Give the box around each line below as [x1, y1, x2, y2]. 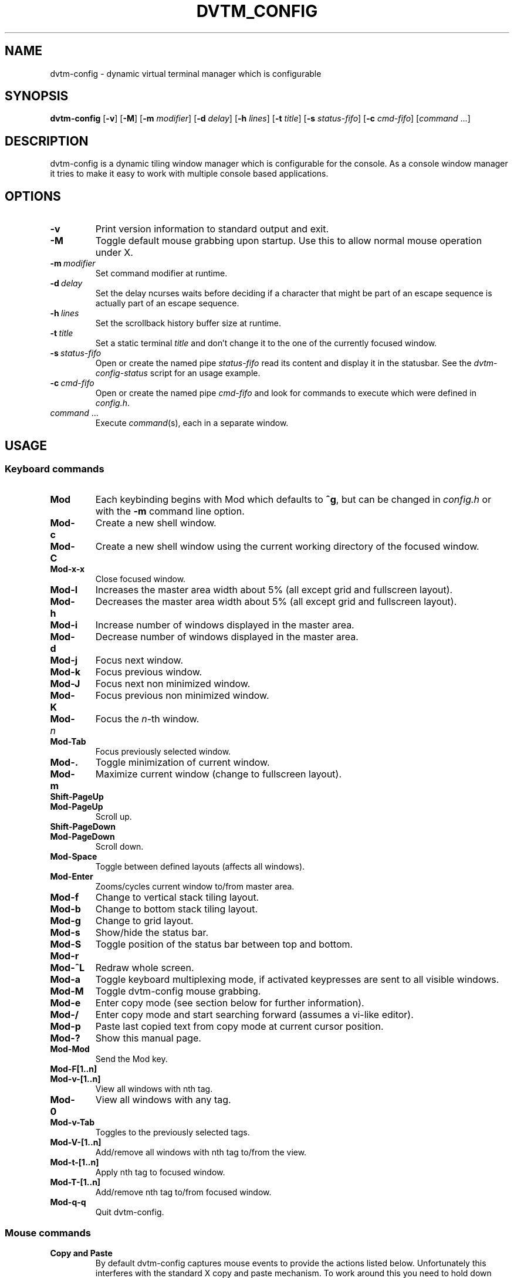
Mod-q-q [50, 1197, 86, 1208]
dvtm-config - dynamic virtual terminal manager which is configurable [50, 68, 322, 79]
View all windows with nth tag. [95, 1084, 213, 1094]
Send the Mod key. [95, 1054, 168, 1064]
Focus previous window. [95, 666, 202, 678]
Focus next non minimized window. [95, 678, 251, 690]
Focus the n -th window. [95, 713, 199, 725]
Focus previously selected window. [95, 746, 231, 757]
